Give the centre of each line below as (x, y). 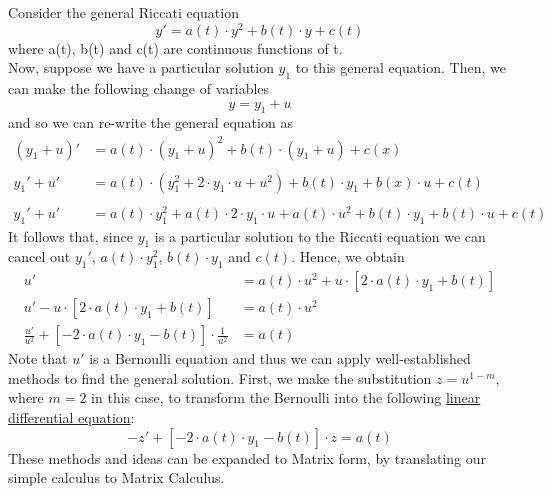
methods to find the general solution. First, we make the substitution (220, 377)
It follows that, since (70, 235)
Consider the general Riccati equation (123, 12)
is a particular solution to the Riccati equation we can (320, 235)
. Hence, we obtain (348, 256)
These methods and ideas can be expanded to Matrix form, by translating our (247, 457)
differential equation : (71, 417)
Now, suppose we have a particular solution (141, 67)
